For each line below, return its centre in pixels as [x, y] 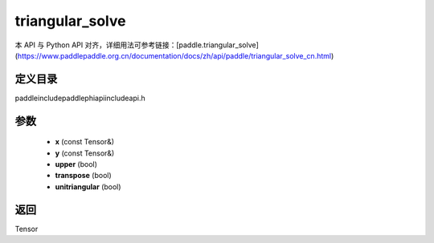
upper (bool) [76, 164]
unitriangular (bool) [88, 186]
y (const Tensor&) [85, 153]
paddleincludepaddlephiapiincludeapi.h [80, 98]
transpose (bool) [83, 176]
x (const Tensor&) [85, 142]
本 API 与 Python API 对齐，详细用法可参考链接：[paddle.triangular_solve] [137, 45]
